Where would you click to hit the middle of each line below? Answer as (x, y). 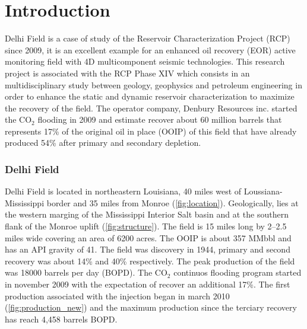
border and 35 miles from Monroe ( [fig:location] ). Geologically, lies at (173, 202)
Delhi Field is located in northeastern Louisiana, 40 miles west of (123, 191)
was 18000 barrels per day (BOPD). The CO (86, 272)
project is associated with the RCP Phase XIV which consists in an (127, 73)
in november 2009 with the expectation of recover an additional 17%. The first (148, 284)
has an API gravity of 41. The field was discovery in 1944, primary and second (148, 249)
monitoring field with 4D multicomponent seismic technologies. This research (145, 61)
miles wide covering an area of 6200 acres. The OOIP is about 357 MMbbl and (148, 237)
